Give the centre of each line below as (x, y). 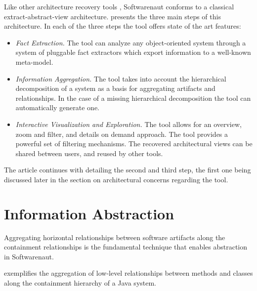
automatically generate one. (58, 107)
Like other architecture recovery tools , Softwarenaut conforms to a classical (119, 6)
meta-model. (34, 62)
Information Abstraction (89, 213)
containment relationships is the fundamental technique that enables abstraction (126, 247)
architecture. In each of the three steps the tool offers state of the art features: (123, 26)
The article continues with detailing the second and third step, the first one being (128, 170)
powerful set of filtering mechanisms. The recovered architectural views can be (134, 144)
